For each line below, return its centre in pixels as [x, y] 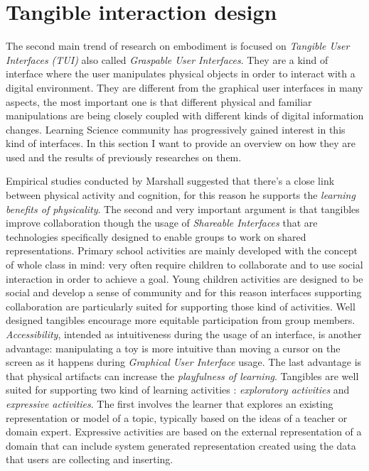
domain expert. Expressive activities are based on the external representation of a [184, 432]
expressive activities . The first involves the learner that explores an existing [170, 403]
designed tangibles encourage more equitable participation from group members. [181, 320]
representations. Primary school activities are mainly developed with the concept [182, 250]
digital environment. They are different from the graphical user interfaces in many [184, 87]
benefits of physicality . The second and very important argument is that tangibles [183, 209]
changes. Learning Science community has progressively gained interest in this [176, 129]
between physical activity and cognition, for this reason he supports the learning [181, 195]
